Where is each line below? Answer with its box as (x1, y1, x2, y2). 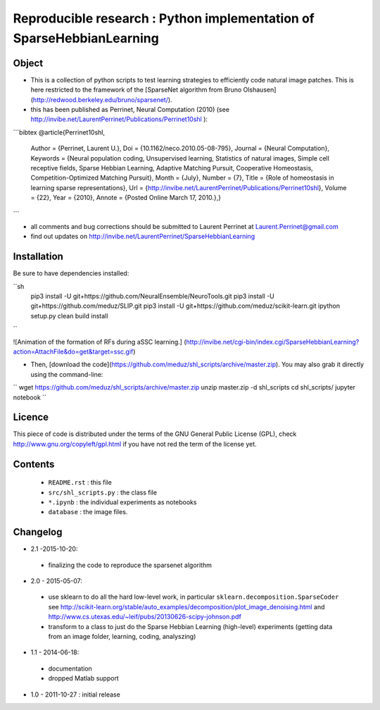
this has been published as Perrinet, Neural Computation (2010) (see (30, 106, 230, 114)
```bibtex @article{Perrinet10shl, (13, 127, 106, 137)
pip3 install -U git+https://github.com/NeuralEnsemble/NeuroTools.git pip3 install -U (30, 292, 274, 301)
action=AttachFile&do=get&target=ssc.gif (13, 347, 134, 356)
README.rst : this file (48, 478, 112, 487)
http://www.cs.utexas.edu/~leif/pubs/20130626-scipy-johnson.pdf (48, 613, 242, 621)
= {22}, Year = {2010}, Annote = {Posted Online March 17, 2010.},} (30, 194, 222, 202)
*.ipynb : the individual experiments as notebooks (48, 498, 197, 506)
